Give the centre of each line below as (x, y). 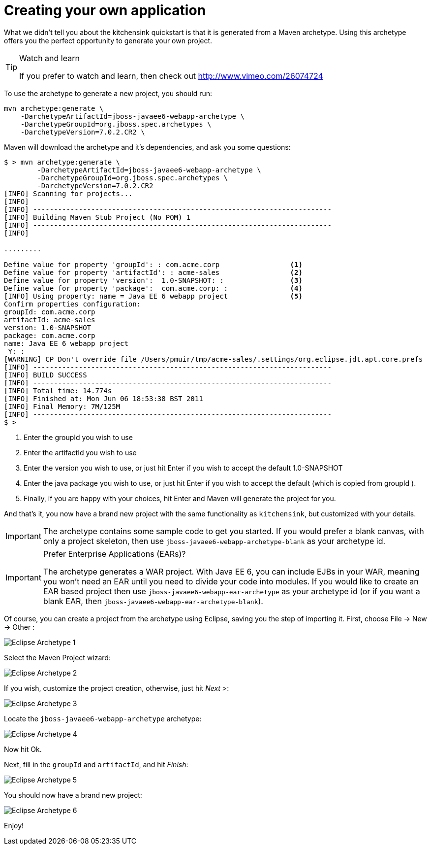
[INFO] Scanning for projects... (68, 193)
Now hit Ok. (23, 749)
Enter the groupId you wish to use (78, 437)
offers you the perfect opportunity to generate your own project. (108, 40)
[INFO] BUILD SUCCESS (46, 375)
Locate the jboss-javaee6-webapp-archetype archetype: (103, 718)
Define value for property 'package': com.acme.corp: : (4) (153, 288)
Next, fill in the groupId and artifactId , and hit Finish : (96, 764)
